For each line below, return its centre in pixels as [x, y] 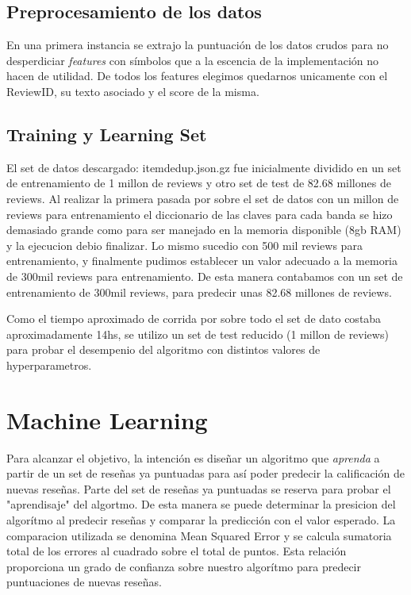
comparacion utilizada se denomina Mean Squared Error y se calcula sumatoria [199, 535]
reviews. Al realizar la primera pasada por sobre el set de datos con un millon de [203, 198]
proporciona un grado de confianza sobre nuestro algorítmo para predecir [184, 566]
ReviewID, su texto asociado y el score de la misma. [133, 91]
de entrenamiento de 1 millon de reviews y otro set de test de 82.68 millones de [199, 183]
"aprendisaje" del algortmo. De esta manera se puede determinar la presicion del [201, 504]
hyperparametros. [49, 365]
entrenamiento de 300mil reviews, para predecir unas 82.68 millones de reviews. [199, 292]
